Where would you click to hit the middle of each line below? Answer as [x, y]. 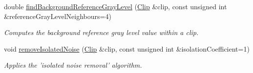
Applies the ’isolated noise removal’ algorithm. [73, 65]
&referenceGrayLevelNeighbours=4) [58, 16]
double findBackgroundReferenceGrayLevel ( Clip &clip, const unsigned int [116, 6]
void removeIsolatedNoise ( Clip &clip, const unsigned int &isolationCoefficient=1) [127, 48]
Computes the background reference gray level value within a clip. [101, 32]
